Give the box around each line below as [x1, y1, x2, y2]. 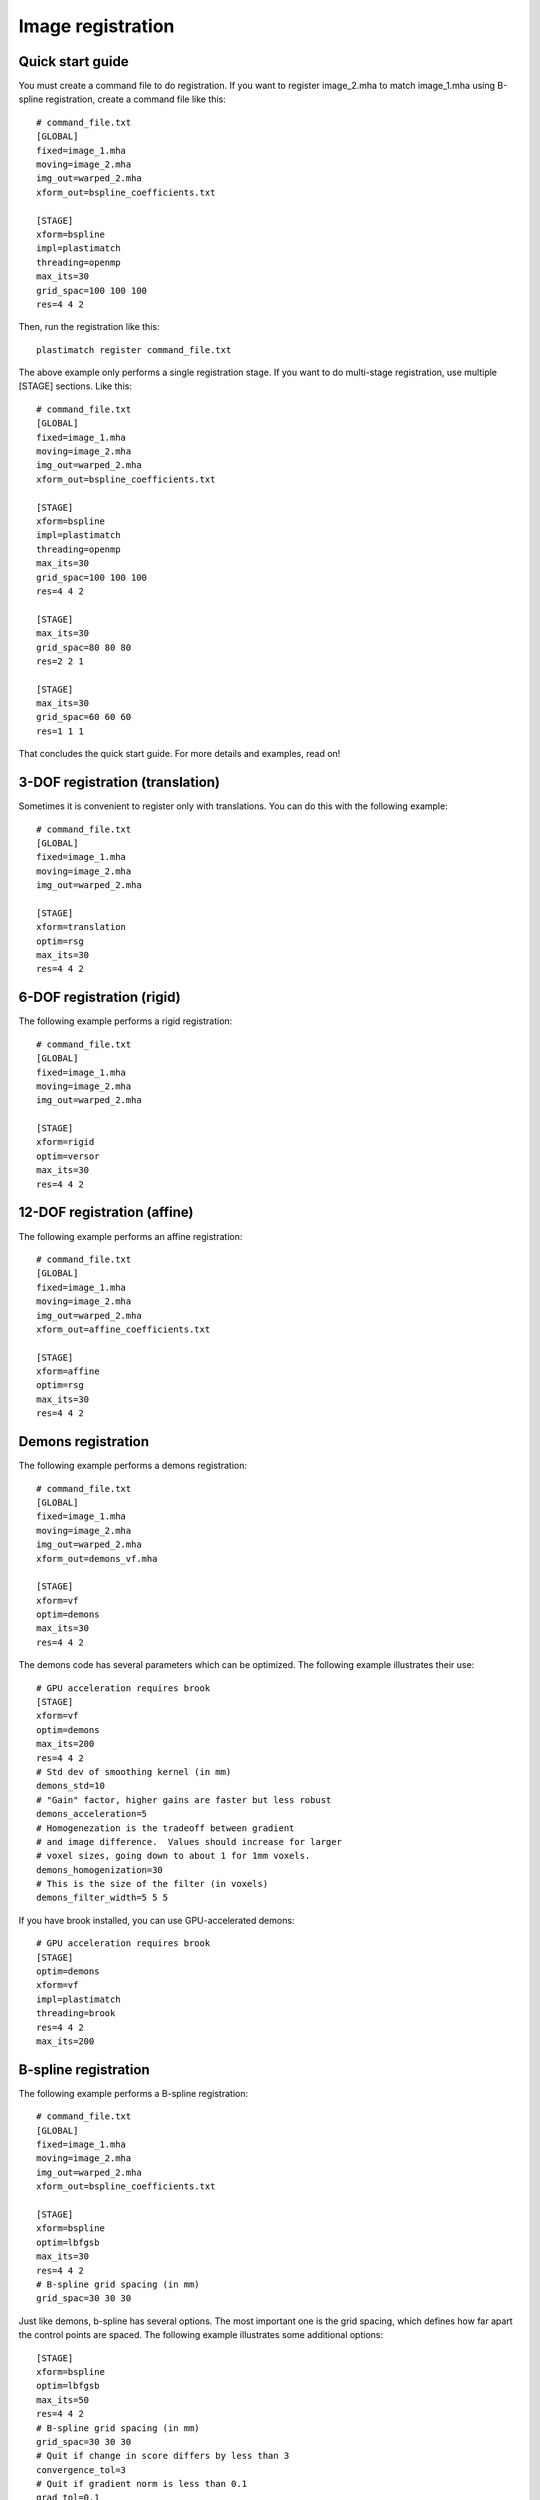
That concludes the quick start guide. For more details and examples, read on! [18, 748, 341, 760]
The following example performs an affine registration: [18, 1230, 243, 1242]
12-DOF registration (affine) [18, 1204, 194, 1221]
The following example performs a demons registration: [18, 1460, 248, 1472]
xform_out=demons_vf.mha [36, 1553, 158, 1564]
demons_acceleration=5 [36, 1808, 148, 1820]
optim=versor [36, 1150, 100, 1162]
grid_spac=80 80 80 [36, 641, 132, 653]
